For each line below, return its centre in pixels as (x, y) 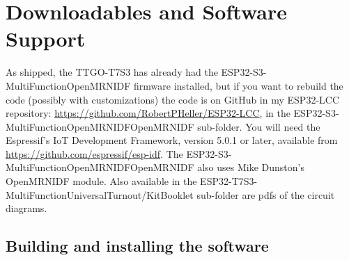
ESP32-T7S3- (229, 181)
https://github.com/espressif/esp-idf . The (94, 153)
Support (46, 39)
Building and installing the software (137, 246)
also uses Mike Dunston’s (251, 167)
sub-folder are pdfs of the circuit (266, 194)
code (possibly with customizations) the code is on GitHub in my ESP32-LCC (173, 99)
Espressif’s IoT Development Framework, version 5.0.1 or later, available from (172, 140)
